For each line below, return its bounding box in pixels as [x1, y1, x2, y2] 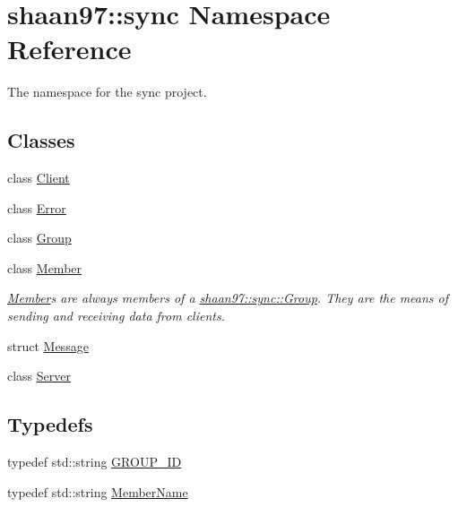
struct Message [7, 336, 89, 355]
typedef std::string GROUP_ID [7, 452, 182, 471]
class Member [7, 258, 82, 277]
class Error [7, 198, 66, 217]
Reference [7, 30, 132, 67]
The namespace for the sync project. [7, 82, 207, 101]
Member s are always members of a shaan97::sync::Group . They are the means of [7, 288, 449, 307]
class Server [7, 366, 72, 385]
